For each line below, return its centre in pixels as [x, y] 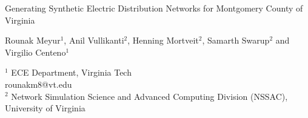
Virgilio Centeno [35, 52]
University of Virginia [45, 108]
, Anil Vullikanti [94, 40]
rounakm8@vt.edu [38, 84]
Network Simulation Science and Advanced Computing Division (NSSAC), [149, 96]
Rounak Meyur [33, 40]
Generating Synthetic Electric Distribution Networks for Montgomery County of [154, 8]
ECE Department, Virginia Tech [71, 72]
